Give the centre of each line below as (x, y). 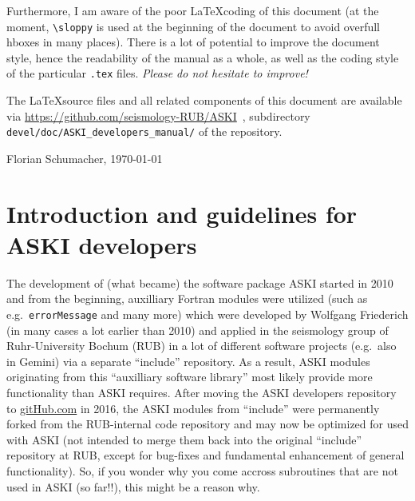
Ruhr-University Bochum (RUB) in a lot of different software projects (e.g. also (202, 346)
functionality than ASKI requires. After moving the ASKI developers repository (202, 393)
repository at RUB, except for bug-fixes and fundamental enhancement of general (206, 455)
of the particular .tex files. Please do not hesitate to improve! (157, 73)
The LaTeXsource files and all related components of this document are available (204, 100)
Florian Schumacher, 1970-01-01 (85, 158)
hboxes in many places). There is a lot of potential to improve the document (193, 42)
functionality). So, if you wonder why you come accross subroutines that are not (202, 471)
